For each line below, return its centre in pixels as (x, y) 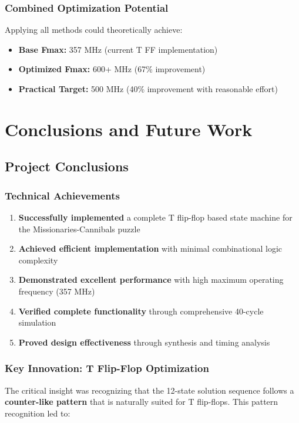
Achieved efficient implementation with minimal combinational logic (150, 248)
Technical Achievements (62, 195)
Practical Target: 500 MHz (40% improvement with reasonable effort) (148, 89)
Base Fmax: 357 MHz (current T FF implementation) (118, 49)
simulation (37, 322)
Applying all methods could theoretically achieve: (94, 30)
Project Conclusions (67, 166)
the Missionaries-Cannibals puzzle (79, 229)
